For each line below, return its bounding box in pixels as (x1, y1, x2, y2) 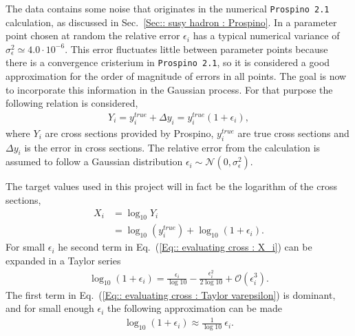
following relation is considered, (6, 96, 138, 110)
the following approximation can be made (107, 301, 283, 315)
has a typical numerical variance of (193, 28, 340, 43)
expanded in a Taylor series (6, 253, 121, 268)
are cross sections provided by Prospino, (45, 125, 214, 140)
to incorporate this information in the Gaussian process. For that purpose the (6, 82, 333, 96)
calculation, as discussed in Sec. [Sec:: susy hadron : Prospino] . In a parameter (6, 14, 337, 29)
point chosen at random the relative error (6, 28, 180, 43)
